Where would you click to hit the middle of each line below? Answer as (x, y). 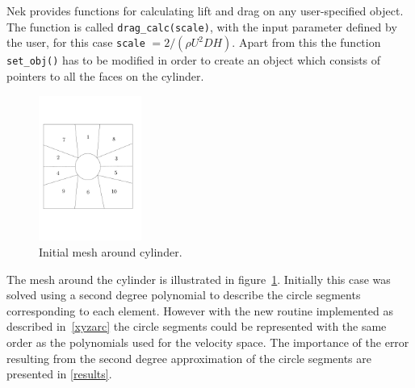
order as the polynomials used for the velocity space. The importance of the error (208, 342)
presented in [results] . (59, 374)
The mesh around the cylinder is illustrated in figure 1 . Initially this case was (199, 279)
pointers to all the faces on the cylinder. (105, 75)
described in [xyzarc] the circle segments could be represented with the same (197, 326)
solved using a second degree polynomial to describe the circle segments (184, 295)
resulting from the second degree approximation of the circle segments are (189, 358)
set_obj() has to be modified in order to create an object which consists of (194, 60)
